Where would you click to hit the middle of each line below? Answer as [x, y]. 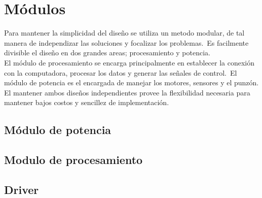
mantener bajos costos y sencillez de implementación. [87, 102]
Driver [22, 189]
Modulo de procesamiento [73, 160]
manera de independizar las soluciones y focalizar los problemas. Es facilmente [126, 42]
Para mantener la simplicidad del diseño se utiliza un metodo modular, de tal [124, 33]
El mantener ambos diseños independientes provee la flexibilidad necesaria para [127, 92]
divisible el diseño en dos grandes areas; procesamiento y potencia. [107, 53]
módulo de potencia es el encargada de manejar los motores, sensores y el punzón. [132, 82]
